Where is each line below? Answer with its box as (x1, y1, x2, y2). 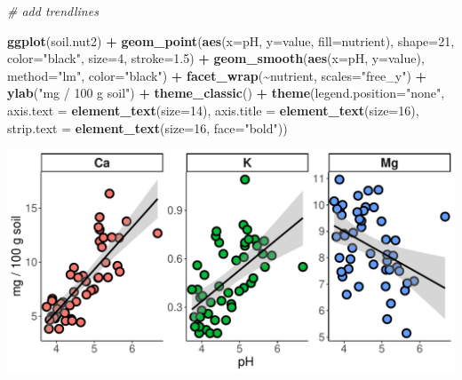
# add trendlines (7, 2, 99, 20)
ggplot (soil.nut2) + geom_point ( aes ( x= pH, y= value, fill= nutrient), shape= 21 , (7, 31, 455, 50)
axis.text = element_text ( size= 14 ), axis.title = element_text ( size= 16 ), (7, 100, 419, 119)
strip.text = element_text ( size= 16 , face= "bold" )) (7, 118, 288, 137)
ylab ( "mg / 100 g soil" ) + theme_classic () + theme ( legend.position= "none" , (7, 83, 445, 102)
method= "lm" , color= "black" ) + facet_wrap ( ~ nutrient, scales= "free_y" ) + (7, 66, 427, 84)
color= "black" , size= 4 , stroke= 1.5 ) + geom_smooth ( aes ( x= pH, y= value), (7, 49, 425, 67)
